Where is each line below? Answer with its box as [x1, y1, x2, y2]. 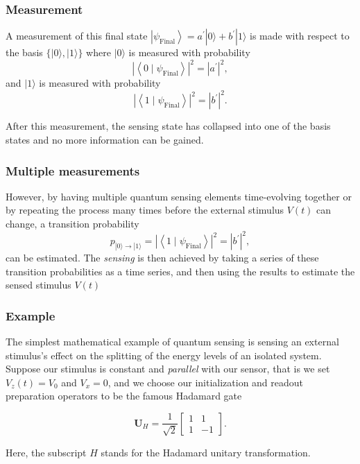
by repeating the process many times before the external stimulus [6, 203, 284, 217]
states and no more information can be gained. [6, 132, 204, 146]
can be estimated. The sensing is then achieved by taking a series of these [6, 250, 319, 264]
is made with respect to [250, 28, 350, 43]
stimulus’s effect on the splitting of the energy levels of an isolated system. [6, 347, 322, 362]
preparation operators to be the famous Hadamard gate [6, 388, 242, 403]
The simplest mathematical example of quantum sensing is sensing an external [6, 334, 339, 348]
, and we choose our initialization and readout [108, 375, 304, 389]
